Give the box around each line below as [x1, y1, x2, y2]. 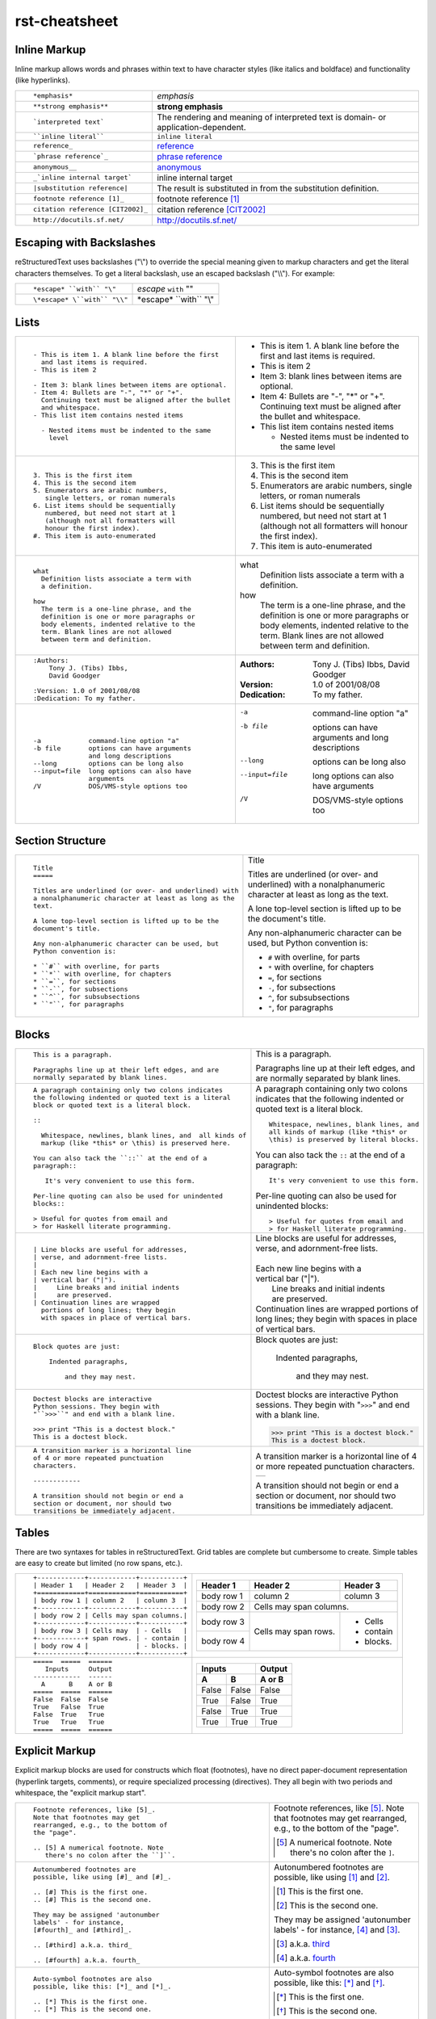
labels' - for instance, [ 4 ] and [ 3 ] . [273, 1925, 400, 1936]
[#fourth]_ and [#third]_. [32, 1925, 132, 1934]
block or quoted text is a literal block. [32, 1101, 191, 1110]
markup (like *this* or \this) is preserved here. [40, 1139, 232, 1147]
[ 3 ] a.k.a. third [275, 1938, 330, 1950]
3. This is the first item [32, 471, 132, 480]
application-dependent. [157, 121, 246, 132]
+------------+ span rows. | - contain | [32, 1634, 187, 1643]
